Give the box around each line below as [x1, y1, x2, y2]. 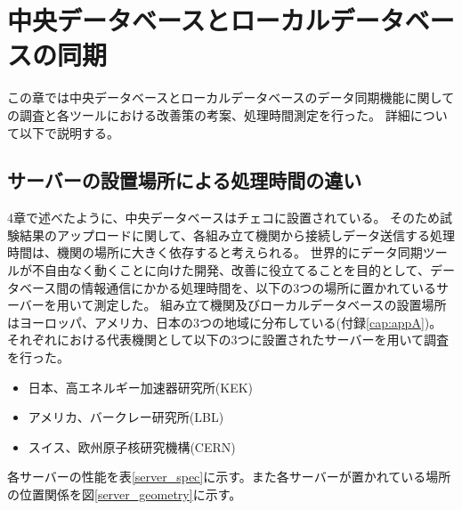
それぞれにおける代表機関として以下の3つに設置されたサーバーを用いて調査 [7, 330, 450, 349]
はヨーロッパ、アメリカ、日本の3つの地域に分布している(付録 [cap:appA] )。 [7, 312, 442, 331]
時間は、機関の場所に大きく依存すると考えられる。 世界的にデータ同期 [7, 243, 423, 262]
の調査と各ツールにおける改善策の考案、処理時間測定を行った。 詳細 [7, 105, 410, 124]
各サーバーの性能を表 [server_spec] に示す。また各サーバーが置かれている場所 [7, 467, 451, 486]
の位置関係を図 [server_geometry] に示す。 [7, 485, 242, 504]
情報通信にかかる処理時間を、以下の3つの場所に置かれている [81, 278, 436, 296]
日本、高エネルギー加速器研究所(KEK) [28, 377, 254, 396]
